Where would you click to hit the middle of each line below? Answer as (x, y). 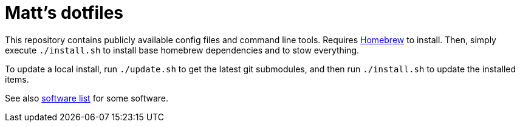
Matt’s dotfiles (64, 13)
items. (17, 79)
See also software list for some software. (87, 98)
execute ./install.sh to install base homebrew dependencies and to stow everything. (182, 50)
